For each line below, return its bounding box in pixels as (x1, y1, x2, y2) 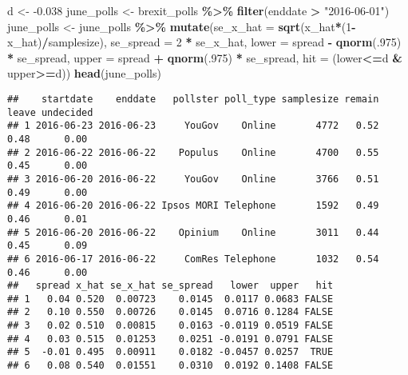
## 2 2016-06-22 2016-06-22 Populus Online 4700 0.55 (7, 146, 379, 158)
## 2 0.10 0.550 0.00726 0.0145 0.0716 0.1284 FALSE (7, 306, 334, 318)
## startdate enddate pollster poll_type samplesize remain (7, 93, 379, 105)
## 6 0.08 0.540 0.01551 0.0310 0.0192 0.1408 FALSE (7, 360, 334, 372)
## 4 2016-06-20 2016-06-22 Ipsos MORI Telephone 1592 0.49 (7, 200, 379, 212)
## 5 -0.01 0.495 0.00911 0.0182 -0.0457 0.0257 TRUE (7, 346, 334, 358)
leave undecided (7, 106, 93, 118)
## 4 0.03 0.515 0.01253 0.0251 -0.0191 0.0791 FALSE (7, 333, 334, 345)
